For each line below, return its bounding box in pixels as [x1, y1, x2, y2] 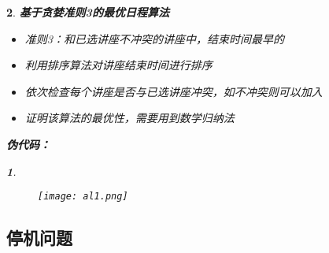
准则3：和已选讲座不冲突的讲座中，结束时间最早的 [24, 30, 284, 47]
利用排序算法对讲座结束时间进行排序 [24, 57, 213, 73]
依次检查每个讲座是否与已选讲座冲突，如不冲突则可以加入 [24, 83, 323, 99]
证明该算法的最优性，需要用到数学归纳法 [24, 110, 235, 126]
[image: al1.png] [38, 191, 128, 203]
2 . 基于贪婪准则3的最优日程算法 [6, 4, 169, 20]
